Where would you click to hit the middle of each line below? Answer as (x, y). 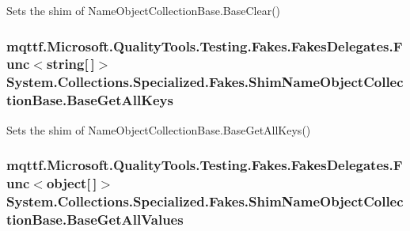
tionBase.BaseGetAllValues (95, 219)
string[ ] (70, 64)
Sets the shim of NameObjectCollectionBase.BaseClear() (144, 10)
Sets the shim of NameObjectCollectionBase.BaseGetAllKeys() (159, 129)
